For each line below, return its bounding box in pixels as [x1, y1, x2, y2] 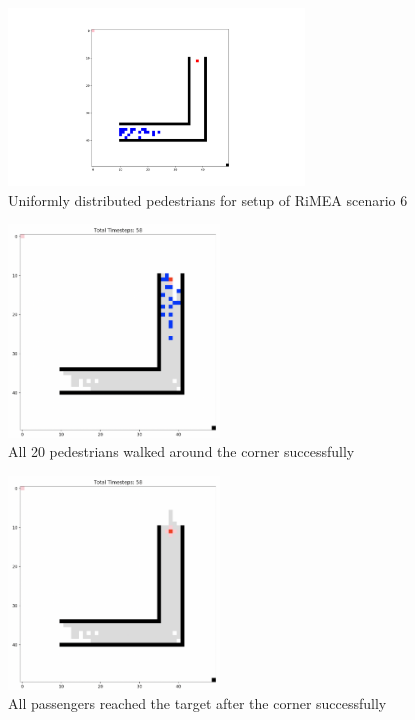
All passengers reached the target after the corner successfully [8, 693, 387, 714]
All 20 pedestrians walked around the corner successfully [8, 441, 355, 462]
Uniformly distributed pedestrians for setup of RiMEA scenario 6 [8, 189, 408, 210]
